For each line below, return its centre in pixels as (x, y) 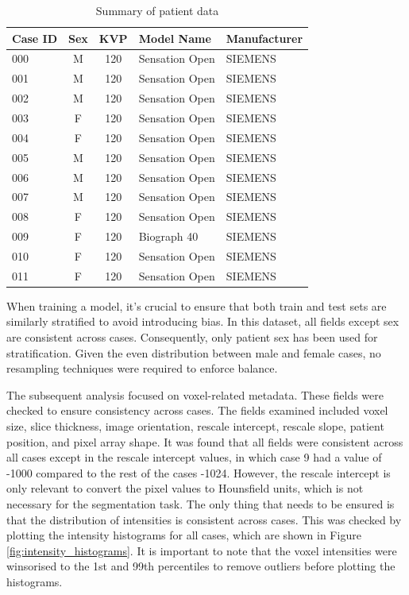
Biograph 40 (168, 236)
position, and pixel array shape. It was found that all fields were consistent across (205, 441)
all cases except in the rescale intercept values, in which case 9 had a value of (194, 457)
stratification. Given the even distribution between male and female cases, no (194, 352)
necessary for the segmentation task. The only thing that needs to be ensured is (201, 503)
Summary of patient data (157, 10)
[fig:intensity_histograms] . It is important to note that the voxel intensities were (202, 550)
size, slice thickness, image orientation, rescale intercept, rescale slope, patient (195, 425)
